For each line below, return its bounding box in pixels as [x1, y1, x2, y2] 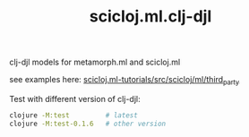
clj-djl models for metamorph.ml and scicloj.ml [9, 56, 181, 68]
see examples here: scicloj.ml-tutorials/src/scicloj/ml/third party [9, 74, 240, 87]
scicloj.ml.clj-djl [89, 6, 212, 27]
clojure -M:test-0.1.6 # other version [9, 119, 167, 128]
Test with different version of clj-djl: [9, 93, 141, 104]
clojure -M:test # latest [9, 110, 139, 120]
